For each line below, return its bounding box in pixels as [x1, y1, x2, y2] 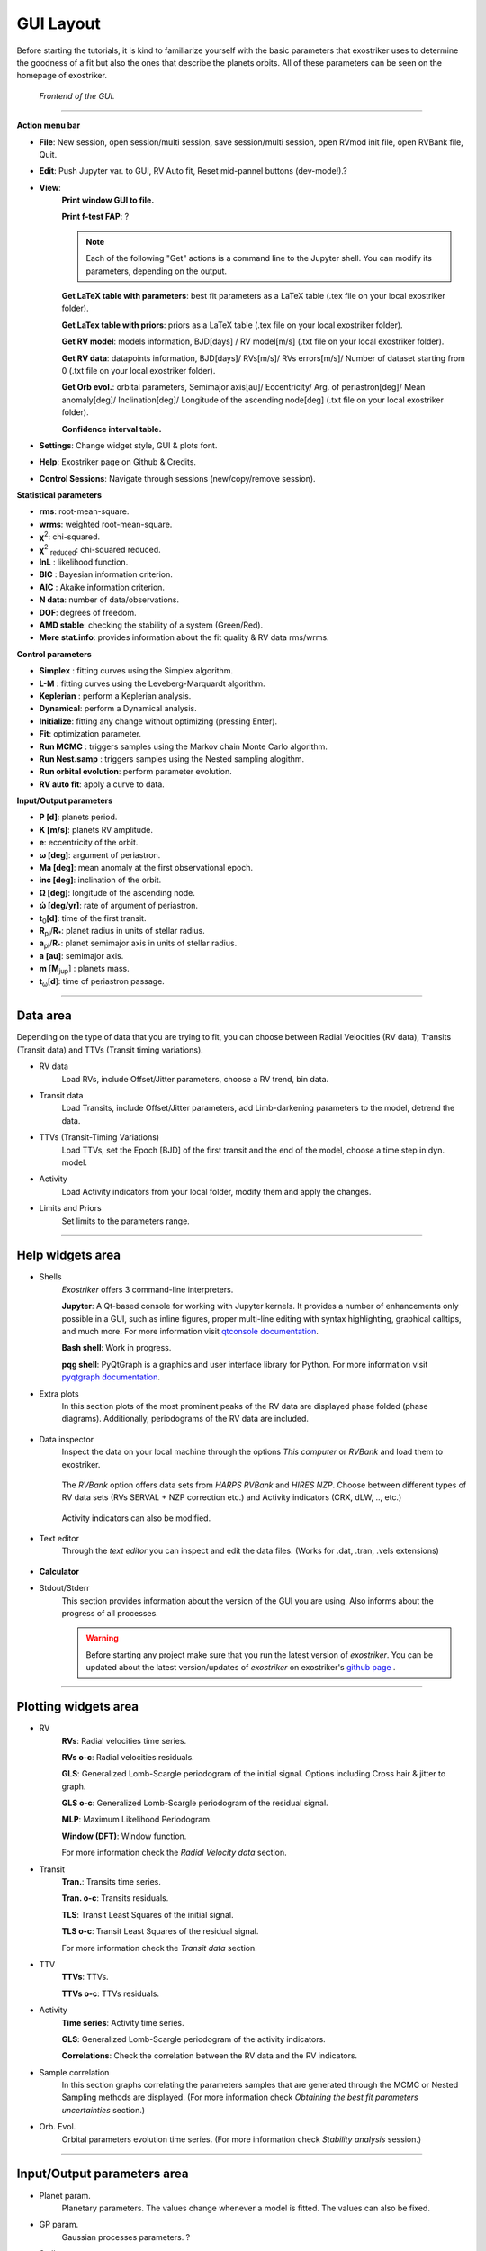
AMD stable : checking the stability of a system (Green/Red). [39, 619, 264, 630]
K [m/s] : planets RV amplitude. [39, 824, 153, 835]
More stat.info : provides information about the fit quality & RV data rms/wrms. [39, 632, 329, 643]
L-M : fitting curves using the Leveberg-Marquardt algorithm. [39, 678, 265, 689]
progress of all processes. [61, 1608, 159, 1619]
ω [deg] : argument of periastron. [39, 849, 161, 860]
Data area [16, 1008, 72, 1024]
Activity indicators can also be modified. [61, 1513, 211, 1523]
